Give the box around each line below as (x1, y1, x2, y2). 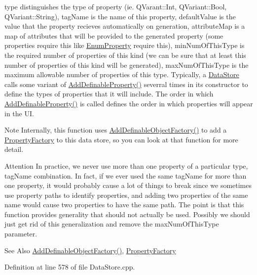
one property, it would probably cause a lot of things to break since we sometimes (4, 180, 252, 190)
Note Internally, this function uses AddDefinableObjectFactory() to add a (4, 125, 227, 135)
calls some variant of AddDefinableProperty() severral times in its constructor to (4, 79, 248, 89)
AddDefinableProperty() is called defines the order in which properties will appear (4, 98, 253, 108)
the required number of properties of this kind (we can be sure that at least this (4, 49, 246, 60)
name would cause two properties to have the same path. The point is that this (4, 199, 244, 210)
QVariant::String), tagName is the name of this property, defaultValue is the (4, 11, 236, 21)
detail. (4, 144, 24, 154)
